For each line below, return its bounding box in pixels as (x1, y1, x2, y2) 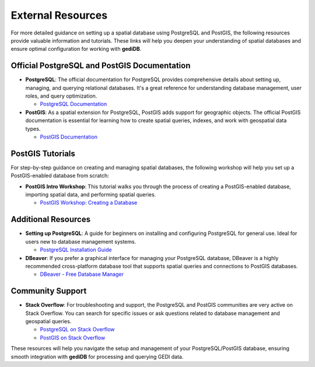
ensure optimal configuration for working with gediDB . (10, 46, 142, 53)
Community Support (10, 286, 87, 296)
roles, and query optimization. (25, 92, 97, 99)
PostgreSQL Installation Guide (40, 246, 112, 254)
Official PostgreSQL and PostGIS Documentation (10, 61, 191, 71)
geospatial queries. (25, 317, 72, 324)
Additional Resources (10, 214, 90, 224)
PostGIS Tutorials (10, 148, 76, 158)
